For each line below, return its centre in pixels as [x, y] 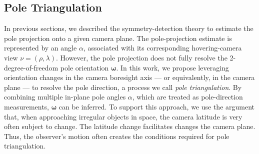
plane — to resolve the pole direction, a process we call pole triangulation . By [123, 87]
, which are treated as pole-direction [187, 97]
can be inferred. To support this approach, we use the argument [157, 106]
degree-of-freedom [31, 67]
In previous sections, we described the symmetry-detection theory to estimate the [129, 28]
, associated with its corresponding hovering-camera [162, 48]
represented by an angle [40, 48]
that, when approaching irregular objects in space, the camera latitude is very [123, 116]
